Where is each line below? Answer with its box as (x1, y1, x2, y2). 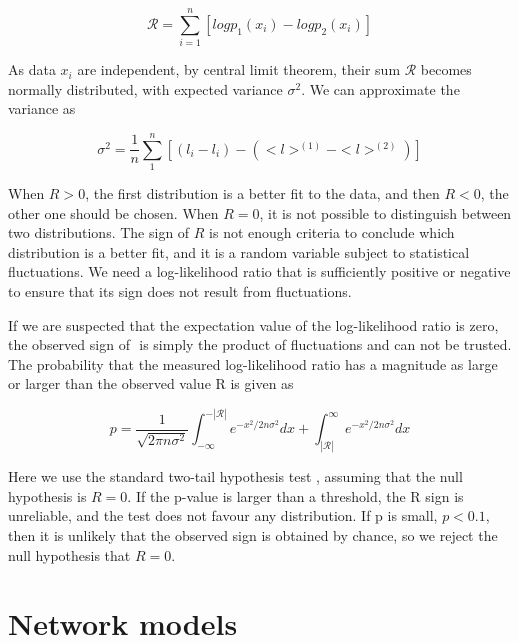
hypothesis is (8, 485, 87, 506)
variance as (8, 98, 76, 119)
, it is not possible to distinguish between (259, 202, 512, 223)
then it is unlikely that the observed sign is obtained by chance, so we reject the (8, 525, 498, 546)
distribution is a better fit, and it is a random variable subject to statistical (8, 241, 470, 262)
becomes (420, 59, 472, 80)
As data (8, 59, 56, 80)
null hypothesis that (8, 544, 131, 565)
